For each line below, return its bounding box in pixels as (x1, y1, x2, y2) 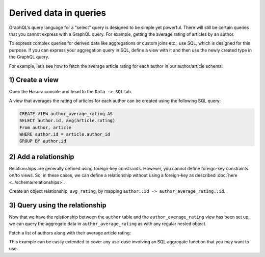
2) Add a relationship (9, 153, 75, 161)
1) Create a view (9, 76, 59, 84)
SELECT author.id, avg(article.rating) (19, 118, 115, 124)
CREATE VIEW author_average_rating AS (19, 111, 113, 116)
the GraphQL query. (9, 54, 49, 60)
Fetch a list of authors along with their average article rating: (9, 230, 131, 235)
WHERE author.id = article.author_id (19, 131, 110, 137)
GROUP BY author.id (19, 138, 66, 144)
